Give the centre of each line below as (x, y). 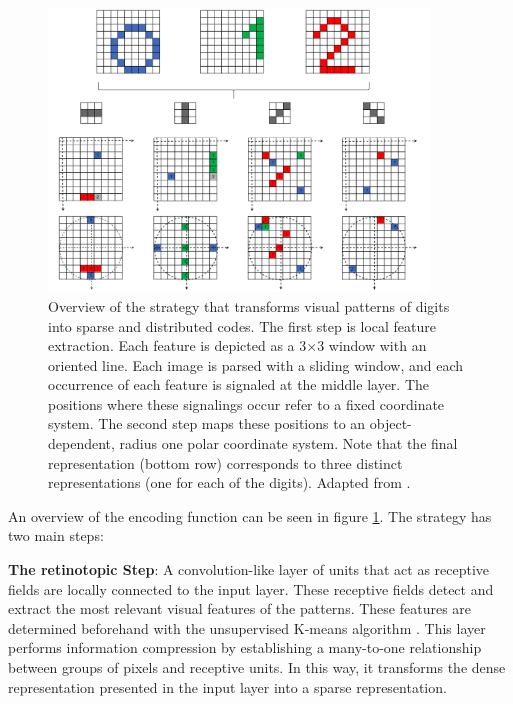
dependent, (81, 443)
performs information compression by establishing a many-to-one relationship (245, 647)
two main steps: (56, 535)
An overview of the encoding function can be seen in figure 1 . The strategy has (250, 515)
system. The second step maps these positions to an (207, 423)
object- (390, 423)
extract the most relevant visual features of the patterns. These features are (240, 608)
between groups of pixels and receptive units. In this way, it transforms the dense (257, 667)
